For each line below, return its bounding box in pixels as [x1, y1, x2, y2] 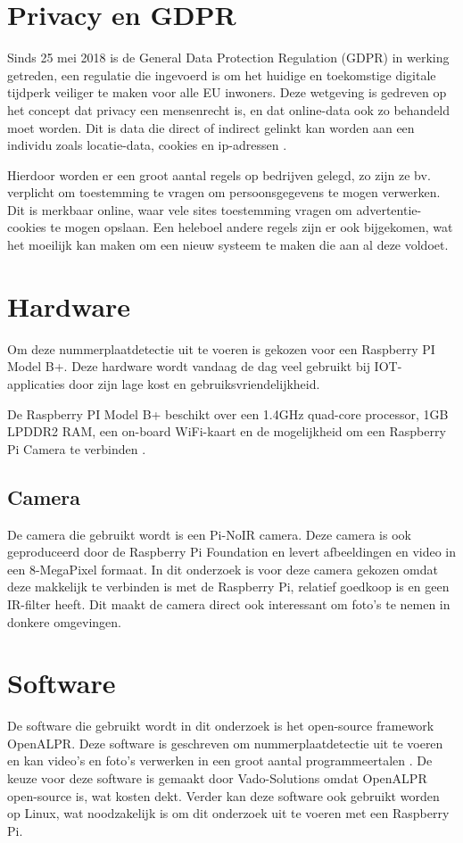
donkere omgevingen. [7, 612, 121, 631]
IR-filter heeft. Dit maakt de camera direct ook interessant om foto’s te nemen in [7, 594, 451, 613]
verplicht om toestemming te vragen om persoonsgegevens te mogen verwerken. [7, 183, 441, 202]
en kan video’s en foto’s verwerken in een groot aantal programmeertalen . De [7, 751, 433, 770]
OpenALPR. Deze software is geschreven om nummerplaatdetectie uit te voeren [7, 733, 443, 752]
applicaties [7, 374, 65, 393]
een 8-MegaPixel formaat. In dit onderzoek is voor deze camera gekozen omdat [7, 559, 438, 578]
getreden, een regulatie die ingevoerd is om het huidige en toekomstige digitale [7, 65, 436, 84]
